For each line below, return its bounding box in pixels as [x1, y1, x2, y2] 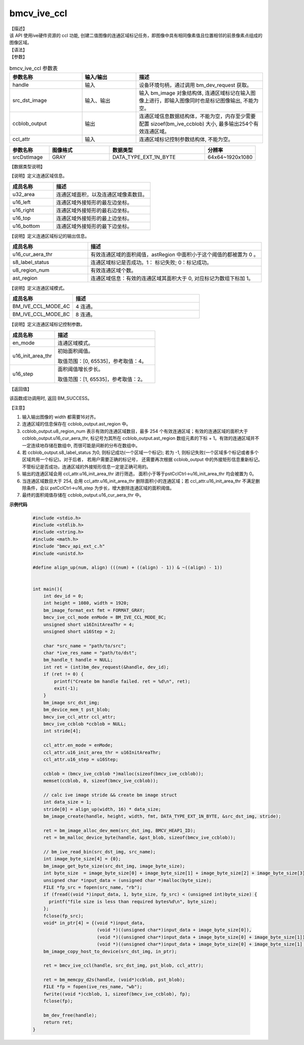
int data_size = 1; [43, 799, 92, 805]
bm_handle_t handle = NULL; [43, 657, 113, 663]
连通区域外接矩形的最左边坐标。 [56, 199, 133, 206]
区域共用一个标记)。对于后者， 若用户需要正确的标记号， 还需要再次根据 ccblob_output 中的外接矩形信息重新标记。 [22, 456, 263, 463]
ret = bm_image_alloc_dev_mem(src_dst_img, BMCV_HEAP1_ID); [43, 828, 196, 833]
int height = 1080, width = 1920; [43, 600, 129, 606]
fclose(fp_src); [43, 913, 84, 919]
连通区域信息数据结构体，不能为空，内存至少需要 [139, 112, 256, 119]
